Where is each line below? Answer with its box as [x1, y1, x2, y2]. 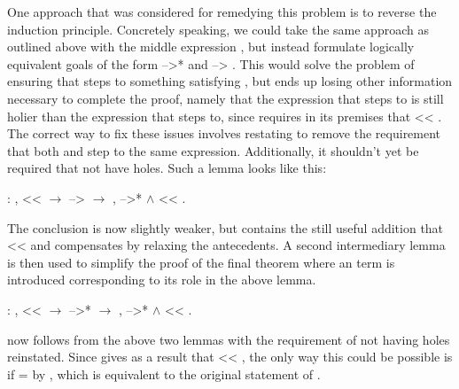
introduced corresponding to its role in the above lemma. [7, 270, 316, 289]
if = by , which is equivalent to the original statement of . [7, 364, 321, 383]
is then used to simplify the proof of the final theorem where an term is [7, 253, 395, 271]
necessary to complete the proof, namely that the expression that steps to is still [7, 89, 444, 107]
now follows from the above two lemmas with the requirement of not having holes [7, 330, 450, 348]
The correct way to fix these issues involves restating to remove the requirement [7, 124, 441, 143]
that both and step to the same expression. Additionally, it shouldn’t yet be [7, 141, 419, 159]
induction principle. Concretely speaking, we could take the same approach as [7, 19, 429, 38]
